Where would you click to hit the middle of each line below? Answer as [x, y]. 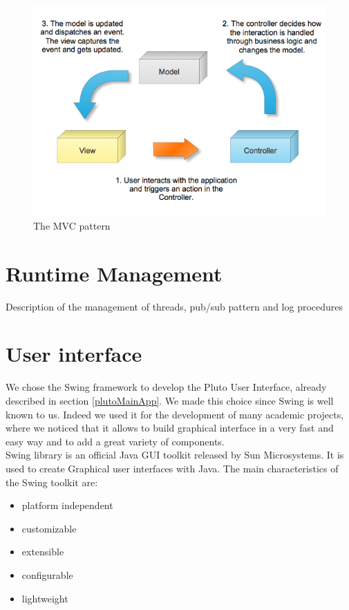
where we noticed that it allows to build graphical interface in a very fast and [170, 428]
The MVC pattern [72, 225]
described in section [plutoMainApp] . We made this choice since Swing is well [170, 400]
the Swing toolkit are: [52, 482]
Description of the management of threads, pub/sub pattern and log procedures [174, 306]
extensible [43, 552]
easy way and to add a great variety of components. [115, 441]
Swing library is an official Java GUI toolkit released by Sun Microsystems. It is [175, 455]
